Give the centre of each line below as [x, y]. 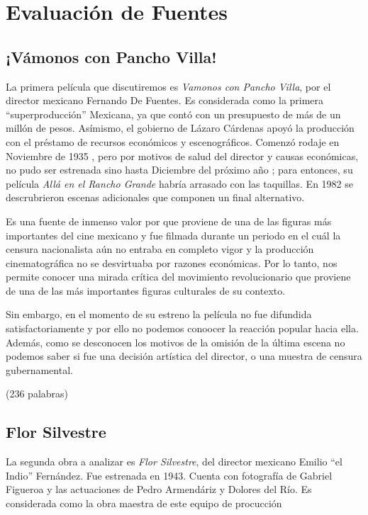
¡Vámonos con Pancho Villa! [111, 56]
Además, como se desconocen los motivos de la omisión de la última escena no [175, 342]
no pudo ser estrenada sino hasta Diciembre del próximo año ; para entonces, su [179, 170]
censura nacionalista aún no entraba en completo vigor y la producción [160, 249]
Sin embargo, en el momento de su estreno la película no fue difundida [159, 314]
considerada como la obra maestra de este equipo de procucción [144, 503]
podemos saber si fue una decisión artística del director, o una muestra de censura [184, 356]
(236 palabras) [37, 394]
